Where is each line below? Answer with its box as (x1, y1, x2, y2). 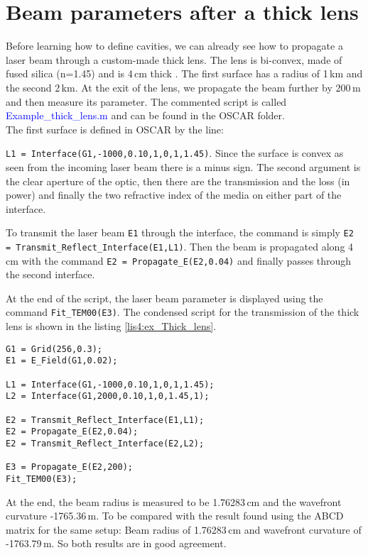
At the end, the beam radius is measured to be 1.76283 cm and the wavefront (6, 494, 342, 509)
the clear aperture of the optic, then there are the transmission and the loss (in (6, 173, 350, 188)
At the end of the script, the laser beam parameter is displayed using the (6, 290, 323, 305)
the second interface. (6, 267, 95, 282)
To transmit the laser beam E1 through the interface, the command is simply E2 (6, 225, 354, 240)
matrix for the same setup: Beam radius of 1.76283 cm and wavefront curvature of (6, 522, 362, 537)
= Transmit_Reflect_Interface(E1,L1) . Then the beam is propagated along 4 (6, 238, 354, 253)
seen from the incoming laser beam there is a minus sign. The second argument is (6, 159, 361, 174)
